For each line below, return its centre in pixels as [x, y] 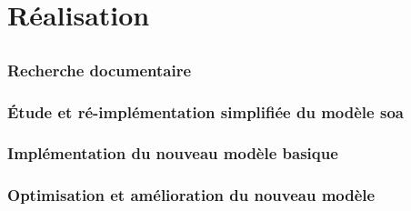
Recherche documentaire [100, 70]
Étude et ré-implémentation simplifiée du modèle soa [205, 111]
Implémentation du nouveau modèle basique [173, 153]
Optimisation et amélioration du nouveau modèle [191, 195]
